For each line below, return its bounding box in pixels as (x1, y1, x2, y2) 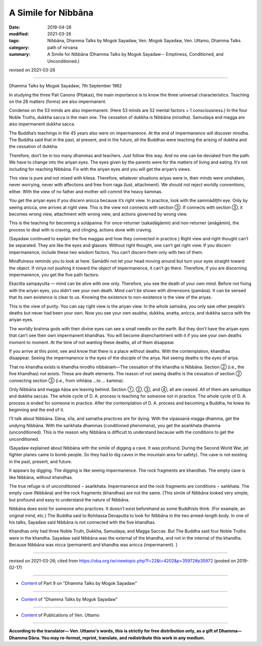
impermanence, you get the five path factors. (9, 272, 99, 278)
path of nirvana (47, 44, 78, 50)
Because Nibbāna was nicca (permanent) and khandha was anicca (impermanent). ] (9, 542, 178, 548)
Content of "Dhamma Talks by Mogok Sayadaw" (21, 596, 118, 602)
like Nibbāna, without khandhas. (9, 474, 73, 480)
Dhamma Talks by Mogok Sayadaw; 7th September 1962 (9, 83, 122, 89)
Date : (9, 24, 20, 30)
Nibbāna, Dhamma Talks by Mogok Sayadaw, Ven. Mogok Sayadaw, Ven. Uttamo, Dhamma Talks (47, 38, 241, 44)
